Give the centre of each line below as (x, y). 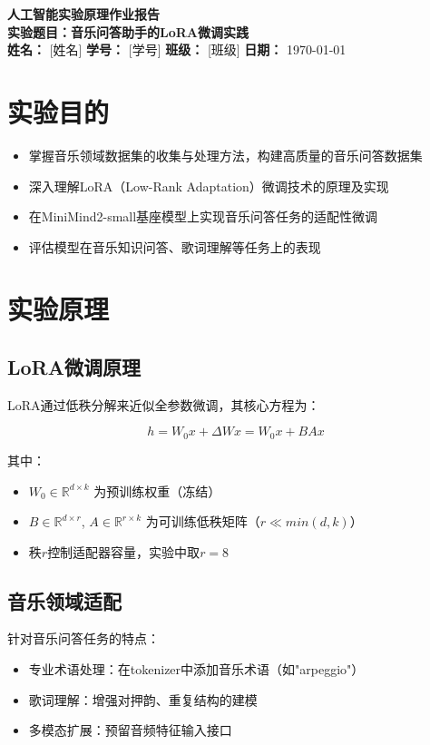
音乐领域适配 (64, 600)
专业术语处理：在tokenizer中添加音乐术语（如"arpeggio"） (196, 669)
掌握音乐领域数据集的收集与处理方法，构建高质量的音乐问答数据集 (225, 155)
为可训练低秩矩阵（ (203, 521)
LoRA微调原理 (74, 367)
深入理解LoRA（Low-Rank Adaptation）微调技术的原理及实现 (209, 186)
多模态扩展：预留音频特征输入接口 (130, 730)
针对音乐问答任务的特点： (83, 638)
